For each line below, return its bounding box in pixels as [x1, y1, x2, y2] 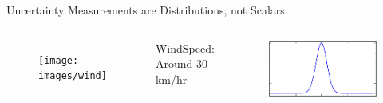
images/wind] [38, 70, 107, 82]
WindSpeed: [155, 39, 215, 56]
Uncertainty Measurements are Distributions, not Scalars [6, 2, 285, 18]
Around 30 [155, 55, 207, 72]
